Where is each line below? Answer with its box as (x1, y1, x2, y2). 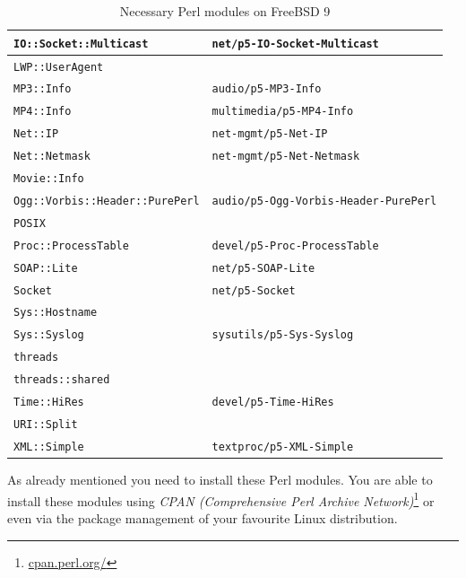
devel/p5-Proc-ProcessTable (211, 239, 379, 252)
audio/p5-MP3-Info (211, 83, 322, 96)
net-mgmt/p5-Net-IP (211, 127, 328, 141)
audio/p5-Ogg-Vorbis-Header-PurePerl (211, 194, 437, 207)
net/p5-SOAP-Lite (211, 261, 315, 275)
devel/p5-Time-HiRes (211, 396, 334, 409)
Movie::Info (13, 172, 84, 186)
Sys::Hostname (13, 306, 98, 320)
